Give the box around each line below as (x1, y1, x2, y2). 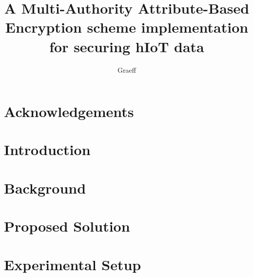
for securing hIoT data (49, 36, 204, 56)
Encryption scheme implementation (5, 17, 249, 37)
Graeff (117, 64, 136, 75)
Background (4, 178, 86, 198)
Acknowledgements (4, 101, 134, 121)
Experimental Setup (4, 254, 141, 274)
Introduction (4, 139, 91, 159)
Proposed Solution (4, 216, 130, 236)
